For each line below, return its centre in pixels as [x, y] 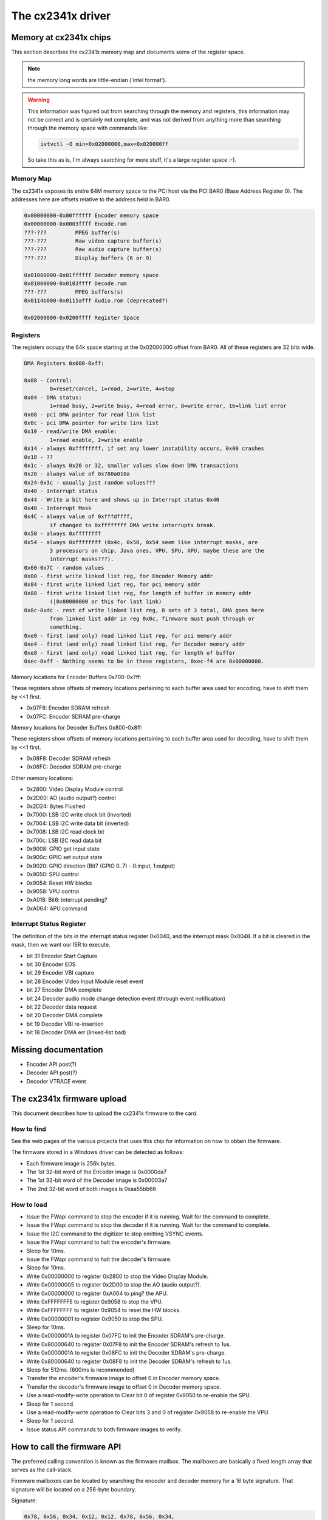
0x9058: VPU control [53, 891]
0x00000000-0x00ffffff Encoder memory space [91, 215]
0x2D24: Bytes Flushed [56, 806]
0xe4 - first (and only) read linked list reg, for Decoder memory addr [135, 644]
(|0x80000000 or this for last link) [106, 602]
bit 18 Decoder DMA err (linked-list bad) [77, 1032]
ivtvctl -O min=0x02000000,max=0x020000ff [104, 144]
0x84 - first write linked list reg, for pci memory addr [112, 585]
